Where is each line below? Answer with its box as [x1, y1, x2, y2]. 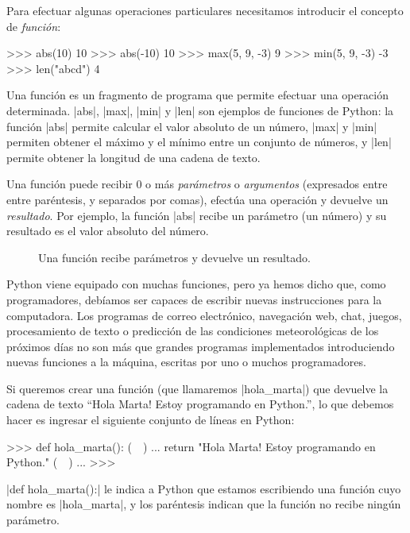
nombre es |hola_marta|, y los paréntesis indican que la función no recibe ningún [6, 496, 401, 512]
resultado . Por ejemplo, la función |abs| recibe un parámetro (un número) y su [6, 207, 387, 223]
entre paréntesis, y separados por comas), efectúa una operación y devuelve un [6, 191, 389, 207]
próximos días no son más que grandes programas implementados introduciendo [6, 338, 395, 354]
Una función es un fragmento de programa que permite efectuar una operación [6, 87, 389, 103]
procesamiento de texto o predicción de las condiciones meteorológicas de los [6, 323, 379, 339]
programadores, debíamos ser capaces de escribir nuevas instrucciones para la [6, 291, 382, 307]
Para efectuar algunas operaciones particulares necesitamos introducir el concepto [6, 2, 404, 18]
